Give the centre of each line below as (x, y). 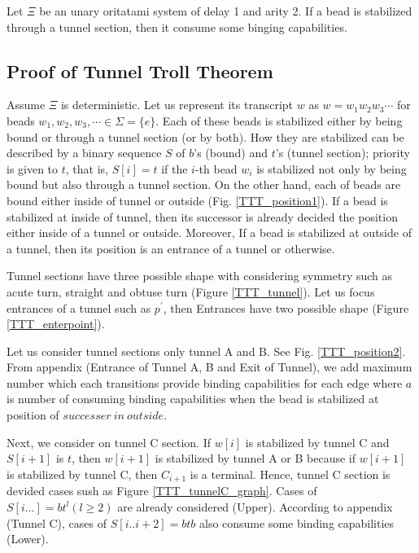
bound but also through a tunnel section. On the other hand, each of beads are (204, 184)
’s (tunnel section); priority (343, 153)
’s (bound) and (231, 153)
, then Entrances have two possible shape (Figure (286, 307)
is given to (33, 168)
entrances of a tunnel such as (79, 307)
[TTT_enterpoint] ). (56, 324)
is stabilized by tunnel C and (317, 442)
